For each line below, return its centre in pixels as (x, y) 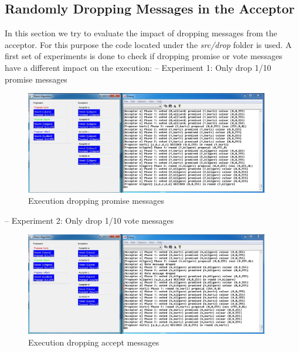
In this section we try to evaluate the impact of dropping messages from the (141, 33)
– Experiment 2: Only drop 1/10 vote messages (89, 220)
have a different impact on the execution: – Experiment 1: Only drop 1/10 (138, 67)
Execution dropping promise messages (96, 201)
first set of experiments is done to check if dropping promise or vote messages (144, 56)
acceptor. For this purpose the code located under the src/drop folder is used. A (148, 44)
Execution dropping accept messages (94, 342)
